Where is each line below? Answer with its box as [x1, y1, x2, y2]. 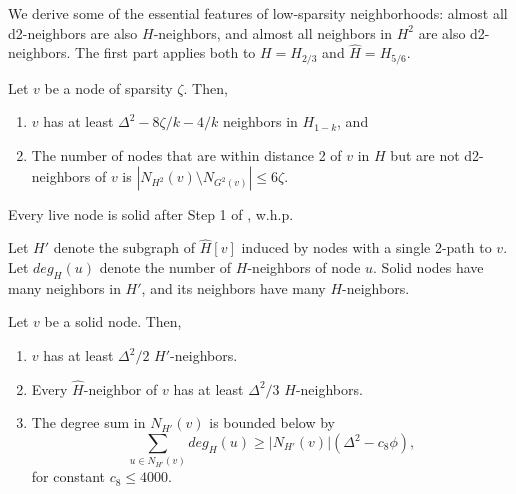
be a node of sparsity [44, 77, 173, 98]
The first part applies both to [75, 42, 256, 63]
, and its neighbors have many [141, 277, 326, 298]
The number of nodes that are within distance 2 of [31, 145, 342, 166]
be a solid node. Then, [44, 311, 182, 332]
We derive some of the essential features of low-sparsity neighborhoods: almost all [8, 3, 508, 23]
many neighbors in [8, 277, 121, 298]
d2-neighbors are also [8, 22, 138, 43]
